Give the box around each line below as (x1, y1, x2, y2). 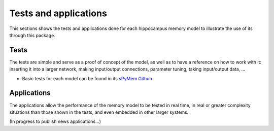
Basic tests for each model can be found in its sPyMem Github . (22, 75, 154, 81)
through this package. (9, 32, 55, 38)
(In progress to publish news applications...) (9, 118, 101, 124)
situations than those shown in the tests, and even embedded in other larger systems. (9, 109, 189, 115)
